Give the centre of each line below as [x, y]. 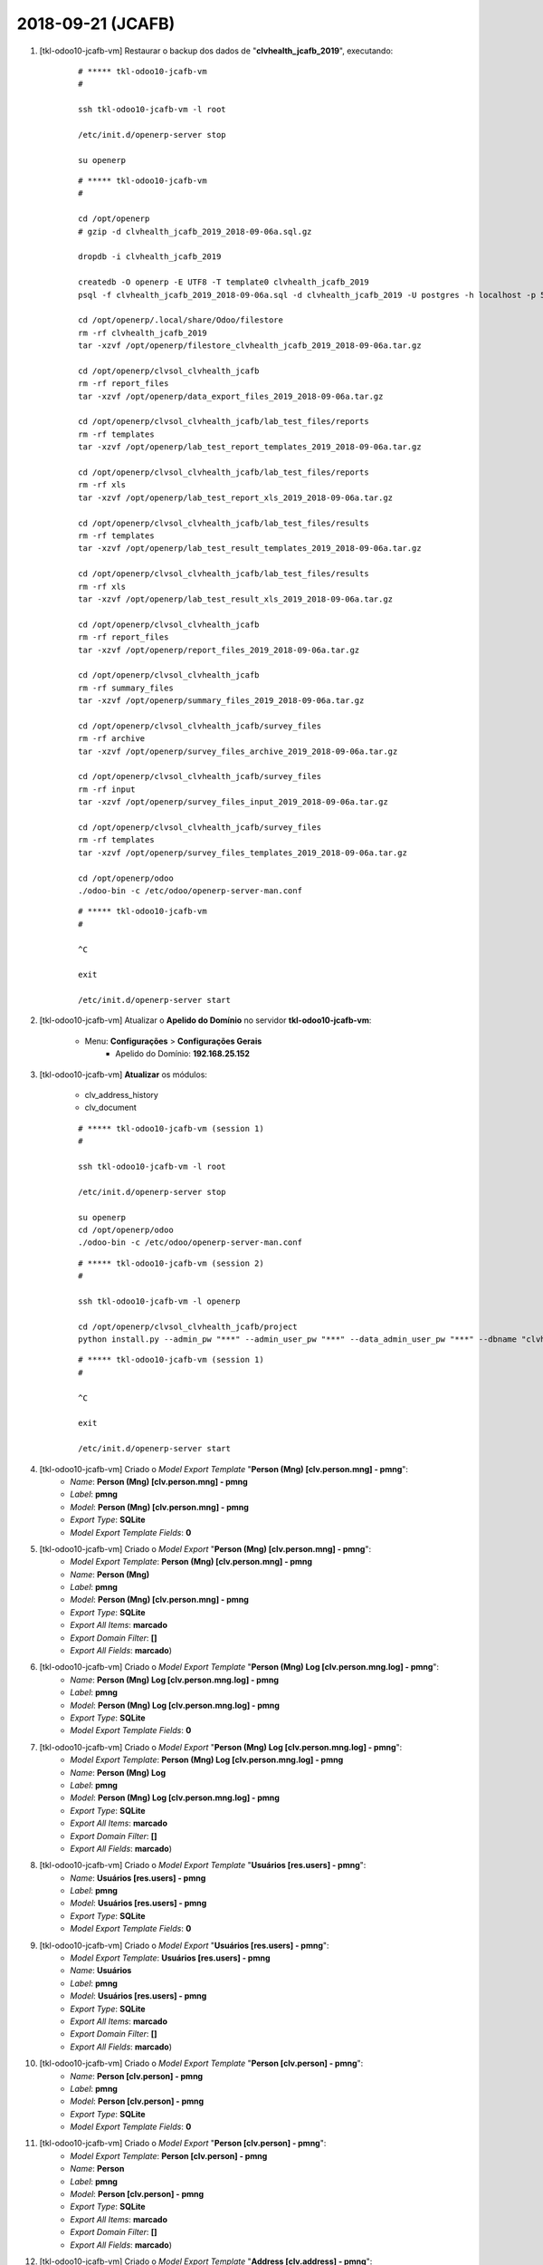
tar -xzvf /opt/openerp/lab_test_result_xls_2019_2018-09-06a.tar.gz [236, 599]
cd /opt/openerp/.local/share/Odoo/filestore [181, 320]
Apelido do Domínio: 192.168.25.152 [183, 1054]
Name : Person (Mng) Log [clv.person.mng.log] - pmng [175, 1680]
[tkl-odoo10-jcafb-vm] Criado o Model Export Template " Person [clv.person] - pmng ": [201, 2063]
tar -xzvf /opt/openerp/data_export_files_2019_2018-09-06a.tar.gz [231, 396]
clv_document [111, 1108]
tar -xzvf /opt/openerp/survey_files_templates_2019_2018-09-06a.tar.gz [243, 853]
